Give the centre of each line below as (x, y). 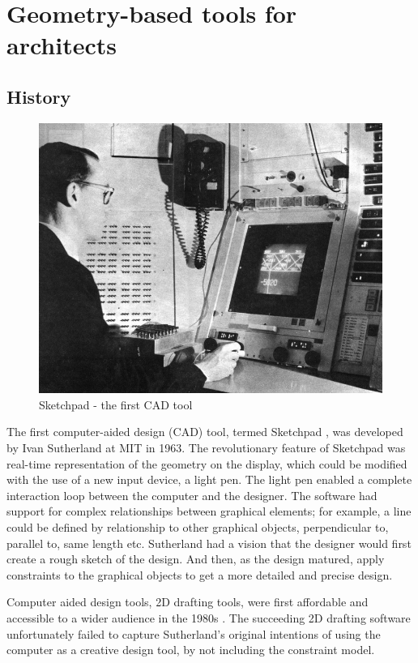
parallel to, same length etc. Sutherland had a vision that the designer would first (209, 543)
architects (62, 45)
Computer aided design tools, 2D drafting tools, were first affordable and (188, 602)
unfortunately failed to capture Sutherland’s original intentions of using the (194, 633)
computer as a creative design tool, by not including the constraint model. (191, 650)
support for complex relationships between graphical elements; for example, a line (209, 511)
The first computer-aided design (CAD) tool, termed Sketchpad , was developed (205, 432)
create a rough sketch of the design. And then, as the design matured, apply (196, 559)
